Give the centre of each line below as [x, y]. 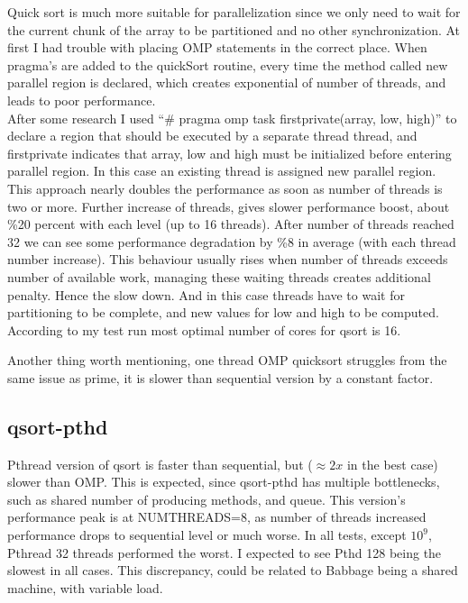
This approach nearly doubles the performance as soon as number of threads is [225, 188]
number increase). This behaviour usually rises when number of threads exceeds [228, 259]
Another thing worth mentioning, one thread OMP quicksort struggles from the [227, 360]
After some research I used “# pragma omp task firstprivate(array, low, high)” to [232, 118]
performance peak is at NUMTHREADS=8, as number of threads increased [217, 517]
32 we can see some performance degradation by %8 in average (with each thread [232, 241]
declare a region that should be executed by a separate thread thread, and [212, 136]
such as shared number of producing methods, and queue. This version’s [206, 499]
